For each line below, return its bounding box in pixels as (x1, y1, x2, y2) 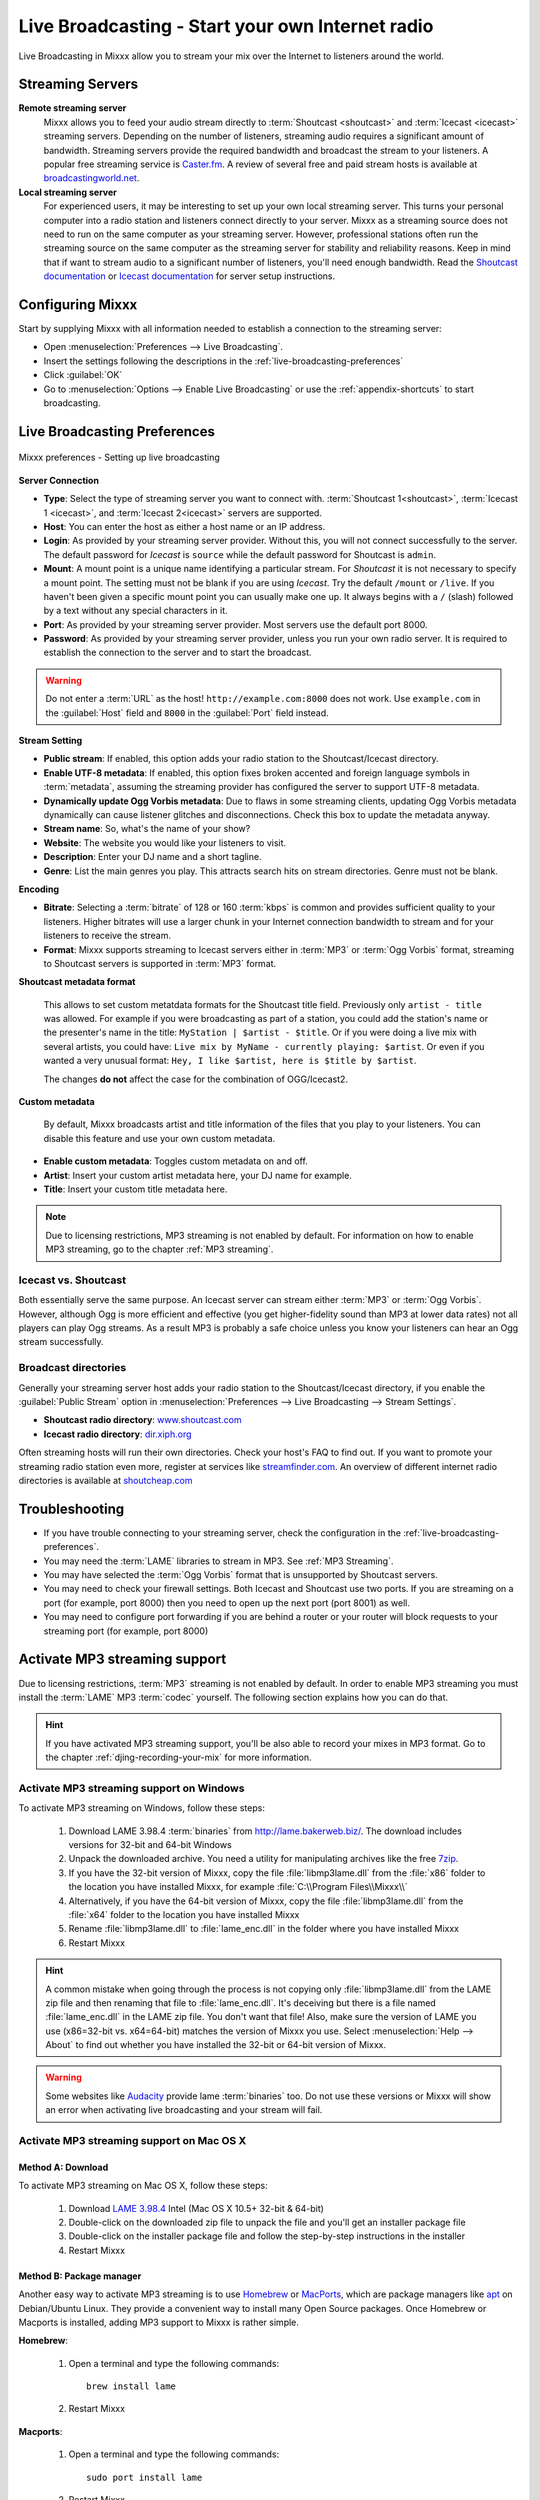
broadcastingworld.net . (43, 172, 140, 184)
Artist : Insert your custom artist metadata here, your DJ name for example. (43, 1169, 352, 1181)
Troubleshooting (18, 1500, 125, 1517)
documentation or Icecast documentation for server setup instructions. (43, 270, 336, 282)
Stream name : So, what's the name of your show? (43, 823, 251, 835)
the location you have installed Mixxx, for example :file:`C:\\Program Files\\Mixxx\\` (68, 1881, 409, 1893)
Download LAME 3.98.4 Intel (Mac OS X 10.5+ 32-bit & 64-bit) (68, 2202, 325, 2214)
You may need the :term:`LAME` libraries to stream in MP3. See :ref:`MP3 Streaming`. (43, 1555, 394, 1567)
